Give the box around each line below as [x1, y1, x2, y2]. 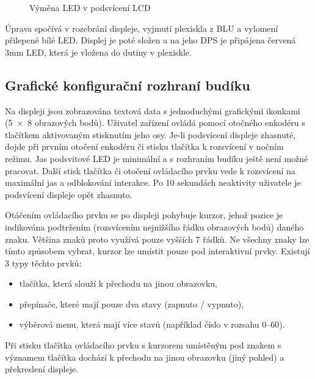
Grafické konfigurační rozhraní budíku [5, 75, 250, 94]
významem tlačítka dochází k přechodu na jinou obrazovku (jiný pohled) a [5, 350, 284, 363]
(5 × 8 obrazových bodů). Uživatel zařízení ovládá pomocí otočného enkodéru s [5, 116, 305, 129]
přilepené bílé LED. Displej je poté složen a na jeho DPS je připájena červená [5, 34, 296, 46]
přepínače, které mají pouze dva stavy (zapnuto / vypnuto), [19, 297, 244, 310]
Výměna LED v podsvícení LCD [29, 1, 151, 13]
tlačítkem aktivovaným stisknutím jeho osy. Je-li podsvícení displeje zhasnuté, [5, 128, 296, 141]
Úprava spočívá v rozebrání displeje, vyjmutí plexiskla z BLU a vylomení [5, 21, 278, 34]
